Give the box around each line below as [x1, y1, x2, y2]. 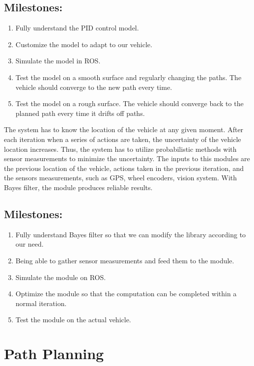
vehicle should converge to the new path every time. [15, 82, 172, 92]
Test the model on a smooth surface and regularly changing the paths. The [15, 72, 242, 82]
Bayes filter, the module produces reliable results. [4, 182, 153, 192]
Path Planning [4, 343, 104, 364]
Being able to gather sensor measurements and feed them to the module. [15, 255, 234, 265]
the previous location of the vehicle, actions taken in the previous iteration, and [4, 163, 244, 173]
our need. [15, 239, 44, 249]
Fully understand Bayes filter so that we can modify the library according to [15, 229, 246, 239]
